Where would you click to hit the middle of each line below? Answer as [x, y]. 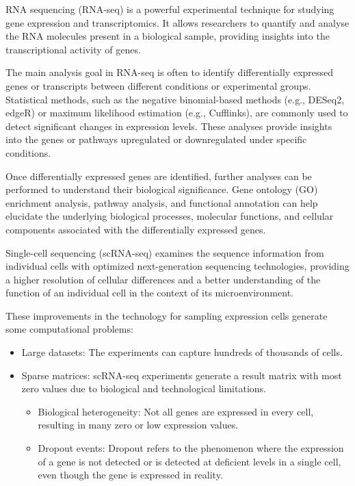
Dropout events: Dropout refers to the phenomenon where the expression [191, 448]
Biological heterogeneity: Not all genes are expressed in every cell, [176, 411]
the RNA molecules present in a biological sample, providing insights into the [168, 36]
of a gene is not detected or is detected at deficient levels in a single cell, [189, 461]
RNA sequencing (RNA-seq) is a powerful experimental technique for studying [170, 9]
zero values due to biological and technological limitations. [144, 388]
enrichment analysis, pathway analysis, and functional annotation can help [162, 202]
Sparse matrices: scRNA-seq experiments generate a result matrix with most [182, 375]
